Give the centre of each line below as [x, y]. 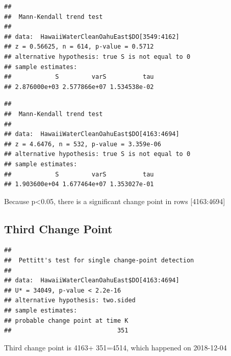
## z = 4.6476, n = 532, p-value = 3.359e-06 [83, 144]
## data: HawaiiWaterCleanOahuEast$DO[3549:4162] [92, 37]
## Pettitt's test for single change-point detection [99, 261]
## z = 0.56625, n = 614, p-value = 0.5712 [79, 47]
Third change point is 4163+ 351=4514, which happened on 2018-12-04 [116, 347]
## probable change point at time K [66, 320]
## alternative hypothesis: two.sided [70, 301]
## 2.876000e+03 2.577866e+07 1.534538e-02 [79, 87]
